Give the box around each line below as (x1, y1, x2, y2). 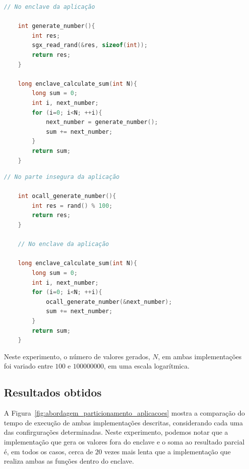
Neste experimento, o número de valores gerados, (4, 351, 151, 361)
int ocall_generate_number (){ (18, 193, 116, 200)
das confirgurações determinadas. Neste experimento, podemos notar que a (4, 427, 228, 437)
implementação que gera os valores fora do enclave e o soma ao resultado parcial (4, 436, 245, 446)
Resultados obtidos (4, 385, 102, 400)
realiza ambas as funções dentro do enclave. (4, 456, 134, 466)
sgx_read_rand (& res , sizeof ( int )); (32, 42, 148, 49)
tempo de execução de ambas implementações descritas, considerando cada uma (4, 417, 243, 427)
